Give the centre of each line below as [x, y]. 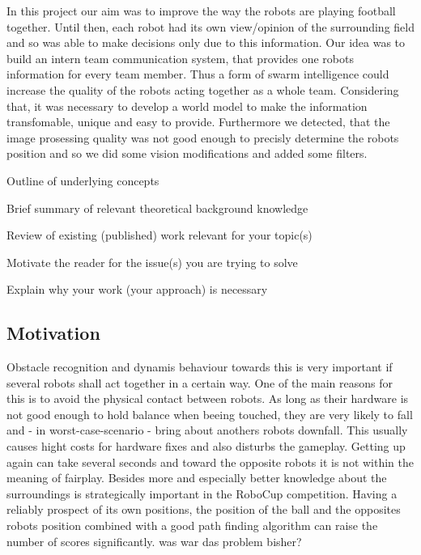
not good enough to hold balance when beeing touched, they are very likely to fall [210, 414]
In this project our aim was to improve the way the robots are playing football [201, 11]
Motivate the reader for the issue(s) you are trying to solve [152, 262]
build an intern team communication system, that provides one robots [180, 58]
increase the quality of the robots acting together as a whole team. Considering [203, 89]
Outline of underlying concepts [83, 180]
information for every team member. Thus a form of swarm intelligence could [198, 74]
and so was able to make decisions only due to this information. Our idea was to [206, 42]
